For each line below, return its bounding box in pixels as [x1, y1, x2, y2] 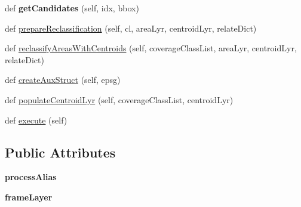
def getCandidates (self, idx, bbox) [5, 2, 139, 14]
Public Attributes [5, 143, 116, 161]
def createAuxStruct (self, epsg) [5, 73, 121, 86]
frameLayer [5, 190, 53, 203]
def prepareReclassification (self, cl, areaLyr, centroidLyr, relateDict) [5, 21, 257, 34]
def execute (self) [5, 113, 67, 126]
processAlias [5, 171, 57, 183]
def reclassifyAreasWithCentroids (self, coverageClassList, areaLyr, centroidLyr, [5, 42, 297, 54]
